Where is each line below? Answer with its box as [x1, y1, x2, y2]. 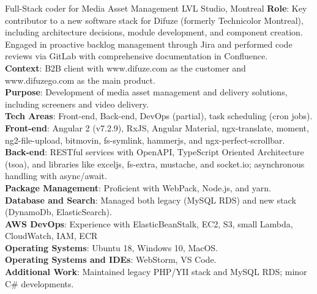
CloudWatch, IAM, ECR [5, 229, 98, 242]
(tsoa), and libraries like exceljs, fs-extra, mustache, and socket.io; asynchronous [5, 157, 305, 170]
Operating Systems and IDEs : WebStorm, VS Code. [5, 253, 217, 266]
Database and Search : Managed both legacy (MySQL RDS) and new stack [5, 193, 296, 206]
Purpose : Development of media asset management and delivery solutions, [5, 86, 288, 98]
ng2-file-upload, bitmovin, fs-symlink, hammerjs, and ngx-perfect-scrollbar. [5, 133, 285, 146]
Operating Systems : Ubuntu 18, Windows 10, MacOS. [5, 241, 218, 254]
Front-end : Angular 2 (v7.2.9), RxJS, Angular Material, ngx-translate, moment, [5, 121, 309, 134]
